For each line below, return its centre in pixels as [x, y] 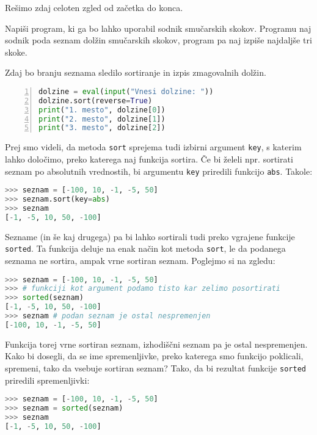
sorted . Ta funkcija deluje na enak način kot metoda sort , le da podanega [145, 248]
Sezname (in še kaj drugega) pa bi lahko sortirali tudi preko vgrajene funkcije [150, 236]
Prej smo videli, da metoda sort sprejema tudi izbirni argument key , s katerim [153, 147]
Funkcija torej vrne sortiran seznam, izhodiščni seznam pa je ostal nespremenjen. [156, 344]
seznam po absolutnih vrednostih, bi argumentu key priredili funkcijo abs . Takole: [159, 171]
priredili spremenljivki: [47, 380]
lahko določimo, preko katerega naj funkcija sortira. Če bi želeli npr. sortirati [149, 159]
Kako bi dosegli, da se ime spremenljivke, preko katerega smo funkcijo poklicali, [154, 356]
